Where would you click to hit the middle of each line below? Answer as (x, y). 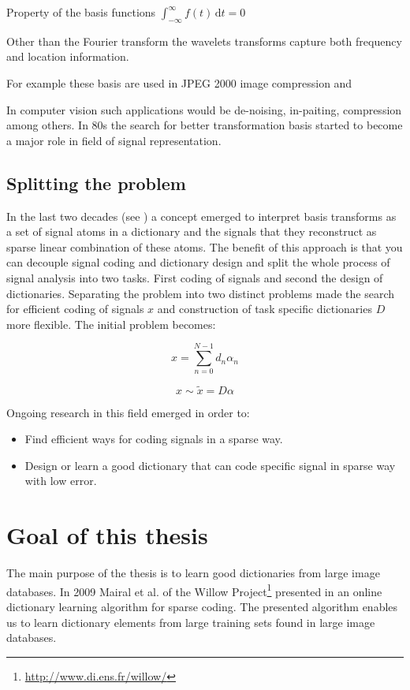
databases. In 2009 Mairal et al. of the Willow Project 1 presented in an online (194, 590)
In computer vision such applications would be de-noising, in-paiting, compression (204, 109)
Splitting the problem (96, 183)
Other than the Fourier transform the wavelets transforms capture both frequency (204, 41)
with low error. (61, 481)
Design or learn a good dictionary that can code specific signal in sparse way (210, 465)
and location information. (68, 56)
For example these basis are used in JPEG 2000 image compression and (179, 82)
